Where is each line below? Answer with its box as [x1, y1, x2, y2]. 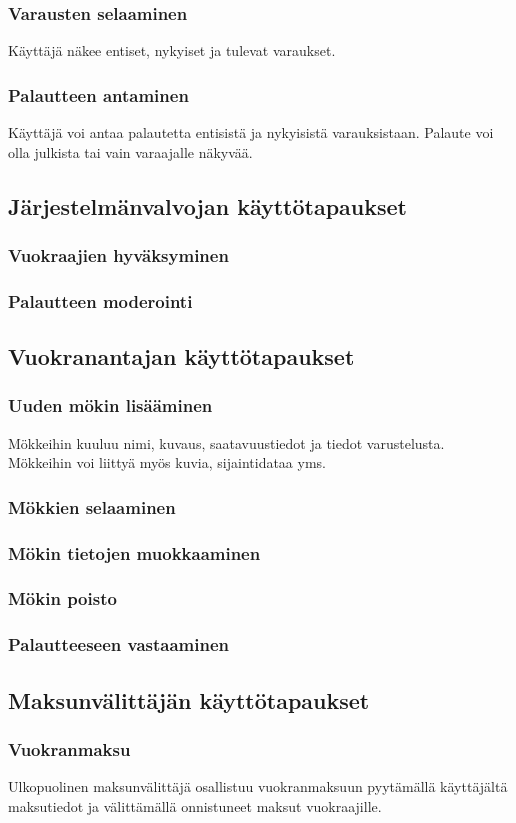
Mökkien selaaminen [8, 494, 176, 519]
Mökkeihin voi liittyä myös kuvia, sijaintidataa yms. [8, 452, 326, 473]
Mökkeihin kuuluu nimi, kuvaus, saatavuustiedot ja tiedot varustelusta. [8, 432, 445, 453]
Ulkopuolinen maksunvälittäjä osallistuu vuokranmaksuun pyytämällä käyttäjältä [8, 776, 508, 797]
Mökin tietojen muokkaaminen [8, 540, 261, 565]
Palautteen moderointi [8, 288, 193, 313]
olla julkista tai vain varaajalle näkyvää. [8, 141, 253, 162]
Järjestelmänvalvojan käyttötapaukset [8, 190, 407, 221]
